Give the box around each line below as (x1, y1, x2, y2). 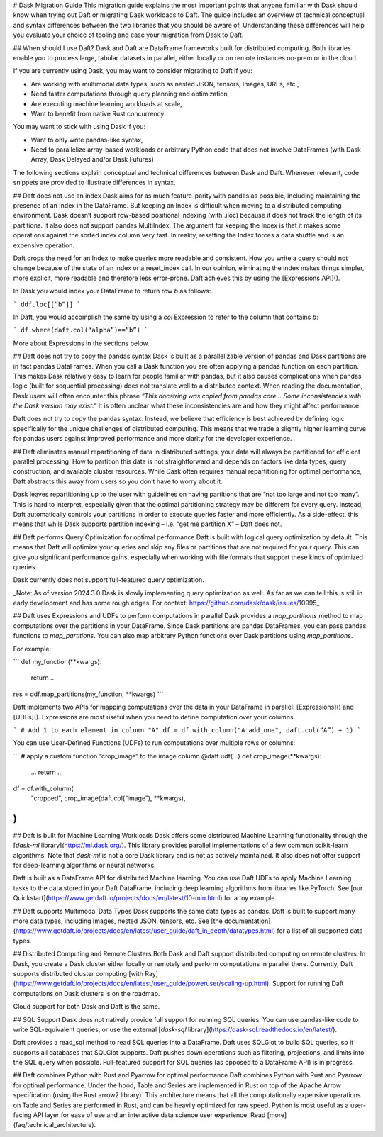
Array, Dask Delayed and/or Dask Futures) (30, 155, 154, 164)
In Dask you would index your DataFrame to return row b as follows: (13, 287, 211, 296)
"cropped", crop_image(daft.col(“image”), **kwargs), (30, 794, 186, 802)
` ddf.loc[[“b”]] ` (13, 300, 81, 308)
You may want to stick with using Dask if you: (13, 123, 145, 131)
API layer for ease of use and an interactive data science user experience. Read (33, 1111, 266, 1119)
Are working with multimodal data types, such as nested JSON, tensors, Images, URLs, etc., (30, 79, 299, 88)
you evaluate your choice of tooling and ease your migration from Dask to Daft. (13, 30, 244, 39)
